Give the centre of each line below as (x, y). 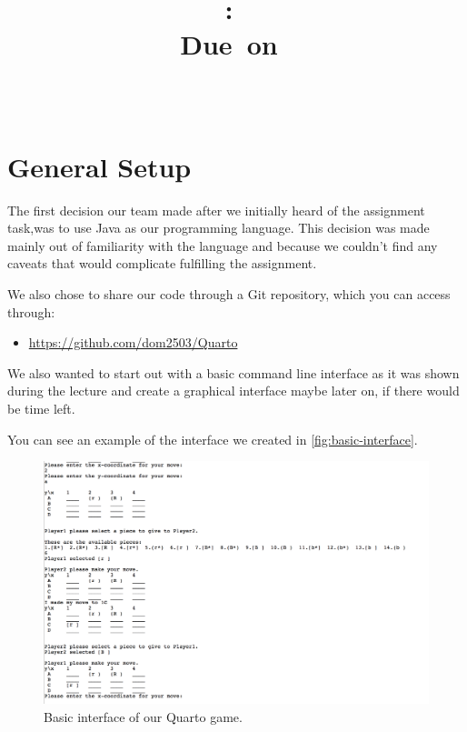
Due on (229, 44)
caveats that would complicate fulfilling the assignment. (162, 263)
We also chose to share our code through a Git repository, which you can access (229, 294)
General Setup (99, 166)
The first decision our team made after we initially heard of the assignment (216, 210)
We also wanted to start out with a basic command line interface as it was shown (233, 372)
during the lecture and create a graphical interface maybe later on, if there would (233, 391)
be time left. (41, 409)
